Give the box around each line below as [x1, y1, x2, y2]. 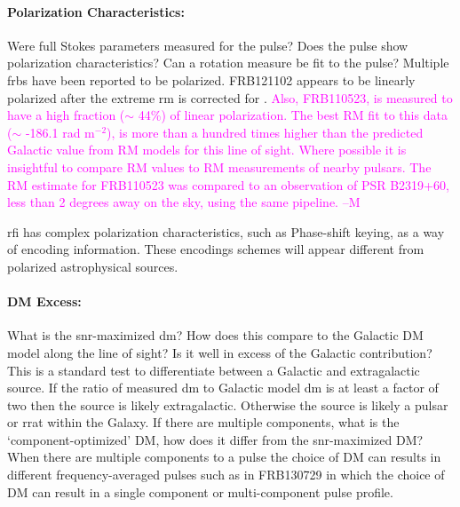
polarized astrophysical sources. [7, 257, 178, 275]
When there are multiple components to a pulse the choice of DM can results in [7, 448, 441, 466]
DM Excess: [7, 292, 82, 311]
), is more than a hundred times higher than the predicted [107, 123, 424, 141]
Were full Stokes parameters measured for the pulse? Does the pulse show [7, 36, 408, 54]
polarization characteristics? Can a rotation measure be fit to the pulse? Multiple [7, 53, 449, 72]
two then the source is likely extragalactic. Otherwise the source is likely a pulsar [7, 395, 448, 414]
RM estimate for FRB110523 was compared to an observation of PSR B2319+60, [7, 175, 449, 194]
